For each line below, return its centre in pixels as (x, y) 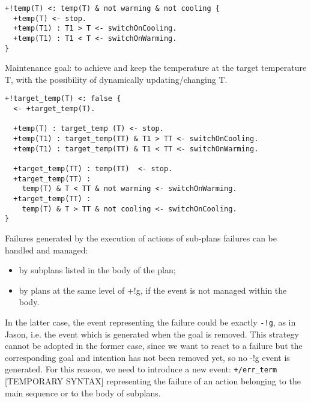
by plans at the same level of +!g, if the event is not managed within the (153, 290)
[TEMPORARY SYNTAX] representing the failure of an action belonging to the (153, 381)
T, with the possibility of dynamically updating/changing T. (116, 79)
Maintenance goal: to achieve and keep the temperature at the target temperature (156, 68)
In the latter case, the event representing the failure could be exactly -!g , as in (150, 322)
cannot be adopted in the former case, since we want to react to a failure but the (154, 346)
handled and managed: (47, 250)
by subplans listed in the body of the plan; (97, 270)
